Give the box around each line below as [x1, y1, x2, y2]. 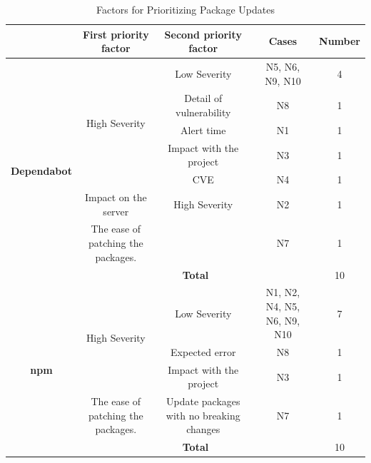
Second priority [164, 26, 242, 41]
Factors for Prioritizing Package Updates [96, 2, 275, 16]
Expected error [171, 344, 236, 359]
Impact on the [84, 190, 147, 205]
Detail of [184, 91, 223, 106]
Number [319, 34, 360, 49]
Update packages [166, 394, 240, 409]
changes [186, 422, 220, 437]
